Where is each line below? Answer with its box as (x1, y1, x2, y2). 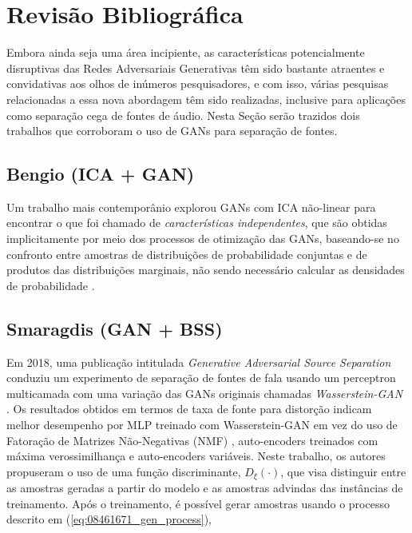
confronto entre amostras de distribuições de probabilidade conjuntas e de (6, 245, 367, 262)
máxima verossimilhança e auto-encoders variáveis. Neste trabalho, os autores (6, 447, 386, 464)
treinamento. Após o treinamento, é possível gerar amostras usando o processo (6, 495, 390, 511)
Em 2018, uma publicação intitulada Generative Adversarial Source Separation (6, 353, 391, 370)
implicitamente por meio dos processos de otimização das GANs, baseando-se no (6, 230, 399, 247)
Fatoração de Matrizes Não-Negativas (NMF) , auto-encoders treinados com (6, 432, 378, 448)
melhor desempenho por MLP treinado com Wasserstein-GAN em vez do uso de (6, 416, 398, 433)
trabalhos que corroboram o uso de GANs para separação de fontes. (6, 122, 338, 139)
